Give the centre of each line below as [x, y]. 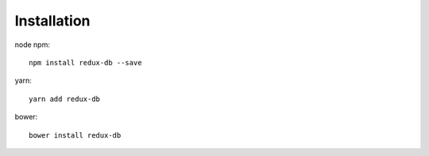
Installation [52, 21]
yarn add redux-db [65, 99]
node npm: [33, 45]
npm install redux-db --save [85, 62]
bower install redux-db [75, 135]
